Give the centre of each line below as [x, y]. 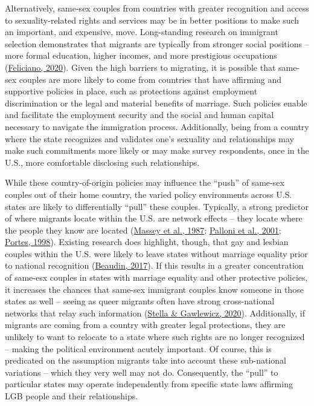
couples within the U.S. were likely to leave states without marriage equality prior [156, 253]
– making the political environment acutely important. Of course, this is [138, 348]
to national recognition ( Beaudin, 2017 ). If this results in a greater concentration [154, 265]
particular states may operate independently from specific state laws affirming [149, 384]
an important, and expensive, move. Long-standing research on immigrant [142, 32]
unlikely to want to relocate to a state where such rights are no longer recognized [155, 337]
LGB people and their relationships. [72, 396]
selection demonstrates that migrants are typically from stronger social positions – [157, 43]
